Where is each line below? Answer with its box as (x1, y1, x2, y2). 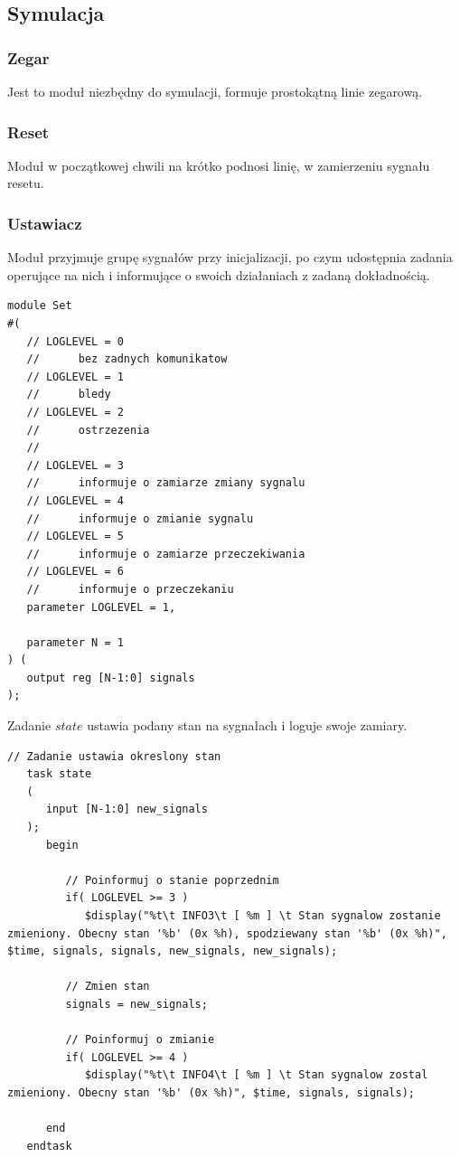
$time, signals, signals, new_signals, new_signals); (7, 945, 338, 958)
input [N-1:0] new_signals (45, 803, 208, 816)
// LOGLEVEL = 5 (26, 530, 124, 543)
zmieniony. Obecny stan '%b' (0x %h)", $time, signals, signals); (7, 1086, 416, 1099)
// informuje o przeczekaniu (26, 582, 234, 596)
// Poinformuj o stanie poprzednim (65, 873, 279, 887)
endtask (26, 1139, 72, 1152)
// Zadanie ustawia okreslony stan (7, 749, 221, 763)
